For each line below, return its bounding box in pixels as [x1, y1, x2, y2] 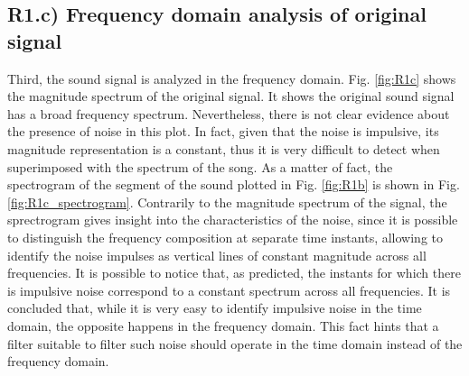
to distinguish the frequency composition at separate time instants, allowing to [7, 227, 443, 246]
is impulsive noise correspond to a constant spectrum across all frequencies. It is [7, 280, 451, 299]
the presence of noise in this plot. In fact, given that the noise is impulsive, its [7, 122, 439, 141]
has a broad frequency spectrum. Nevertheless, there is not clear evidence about [7, 104, 450, 123]
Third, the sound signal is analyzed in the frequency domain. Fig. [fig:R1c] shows [7, 69, 456, 87]
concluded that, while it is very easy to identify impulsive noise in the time [7, 298, 422, 317]
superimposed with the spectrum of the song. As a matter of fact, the [7, 157, 393, 176]
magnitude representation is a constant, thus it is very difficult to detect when [7, 139, 440, 158]
